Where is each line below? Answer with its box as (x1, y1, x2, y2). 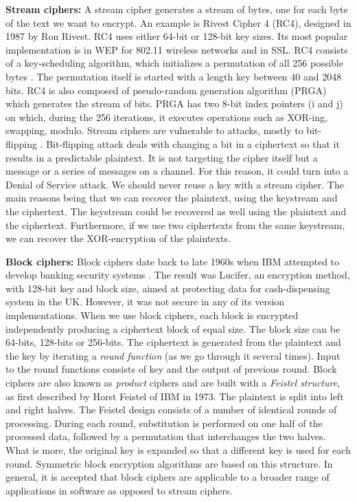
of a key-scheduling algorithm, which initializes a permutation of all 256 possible (5, 56, 343, 70)
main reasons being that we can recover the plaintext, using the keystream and (5, 190, 338, 205)
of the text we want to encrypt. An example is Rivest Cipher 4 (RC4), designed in (5, 15, 352, 30)
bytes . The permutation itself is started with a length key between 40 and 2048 (5, 69, 342, 83)
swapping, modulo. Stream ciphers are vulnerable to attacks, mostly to (5, 123, 303, 138)
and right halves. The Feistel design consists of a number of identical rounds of (5, 402, 337, 417)
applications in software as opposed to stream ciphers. (5, 483, 233, 497)
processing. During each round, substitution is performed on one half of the (5, 415, 323, 430)
